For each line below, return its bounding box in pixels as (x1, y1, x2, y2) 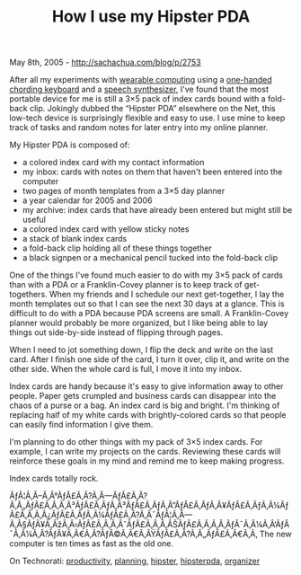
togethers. (9, 289, 48, 300)
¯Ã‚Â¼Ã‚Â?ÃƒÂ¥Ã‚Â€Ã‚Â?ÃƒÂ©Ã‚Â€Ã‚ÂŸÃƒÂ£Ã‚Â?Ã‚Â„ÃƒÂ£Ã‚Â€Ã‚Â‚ (9, 528, 258, 540)
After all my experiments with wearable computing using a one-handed (9, 75, 272, 85)
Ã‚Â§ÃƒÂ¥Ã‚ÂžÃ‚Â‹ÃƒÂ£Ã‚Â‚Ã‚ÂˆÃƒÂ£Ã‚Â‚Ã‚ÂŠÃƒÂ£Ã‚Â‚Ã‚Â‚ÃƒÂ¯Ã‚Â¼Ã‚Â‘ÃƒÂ (9, 519, 290, 530)
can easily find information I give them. (9, 420, 154, 430)
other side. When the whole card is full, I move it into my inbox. (9, 364, 243, 375)
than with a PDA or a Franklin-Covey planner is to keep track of (9, 279, 243, 290)
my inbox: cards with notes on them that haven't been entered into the (22, 166, 283, 177)
